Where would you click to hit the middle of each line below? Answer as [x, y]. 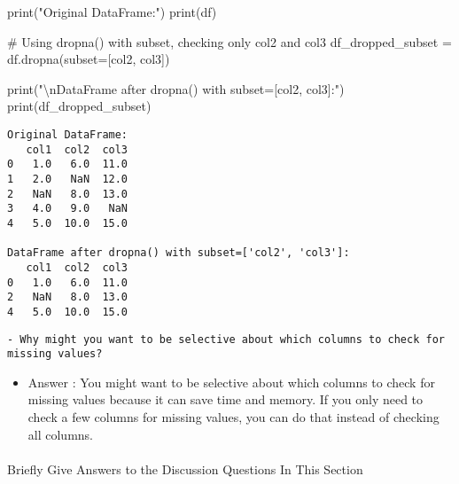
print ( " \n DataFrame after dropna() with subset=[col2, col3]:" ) [176, 88]
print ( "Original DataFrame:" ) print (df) [112, 12]
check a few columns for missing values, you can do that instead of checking [233, 417]
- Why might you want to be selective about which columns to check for [226, 339]
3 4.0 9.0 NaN [68, 209]
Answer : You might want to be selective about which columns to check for [231, 382]
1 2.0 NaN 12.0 [68, 179]
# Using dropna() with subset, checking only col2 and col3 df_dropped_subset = [229, 41]
